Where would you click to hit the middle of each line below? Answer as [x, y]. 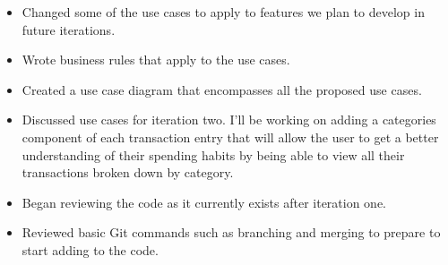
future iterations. [69, 29]
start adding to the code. [90, 249]
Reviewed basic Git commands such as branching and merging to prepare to [231, 232]
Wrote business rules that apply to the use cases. [156, 60]
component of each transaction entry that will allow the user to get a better [230, 137]
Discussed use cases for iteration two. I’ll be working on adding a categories [229, 120]
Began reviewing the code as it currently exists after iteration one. [204, 202]
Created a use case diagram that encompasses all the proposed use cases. [222, 89]
